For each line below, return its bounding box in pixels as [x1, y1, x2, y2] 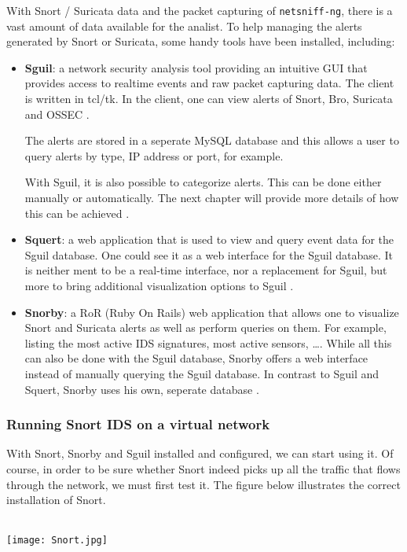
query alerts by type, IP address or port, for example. [24, 147, 284, 164]
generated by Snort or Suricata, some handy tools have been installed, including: [6, 33, 395, 50]
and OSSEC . [24, 105, 90, 122]
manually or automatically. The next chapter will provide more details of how [24, 190, 399, 205]
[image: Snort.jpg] [6, 535, 108, 546]
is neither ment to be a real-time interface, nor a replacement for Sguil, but [24, 262, 387, 278]
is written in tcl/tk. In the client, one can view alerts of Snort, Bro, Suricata [24, 90, 393, 107]
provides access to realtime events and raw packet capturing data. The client [24, 75, 394, 91]
